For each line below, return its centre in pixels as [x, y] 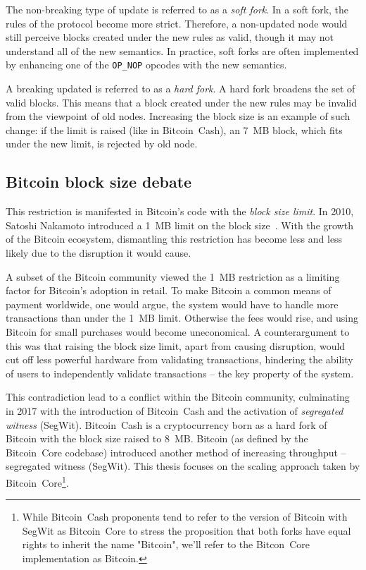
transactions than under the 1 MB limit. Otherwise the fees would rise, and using [182, 318]
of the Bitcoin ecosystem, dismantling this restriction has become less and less [174, 239]
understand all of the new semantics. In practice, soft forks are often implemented [182, 50]
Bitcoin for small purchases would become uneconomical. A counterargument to [178, 331]
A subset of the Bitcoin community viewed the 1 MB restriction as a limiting [173, 276]
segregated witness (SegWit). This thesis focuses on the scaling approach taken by [183, 466]
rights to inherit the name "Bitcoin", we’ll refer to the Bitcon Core [166, 544]
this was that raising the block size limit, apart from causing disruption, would [176, 345]
